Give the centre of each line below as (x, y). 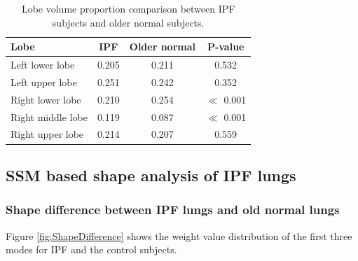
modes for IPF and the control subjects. (91, 249)
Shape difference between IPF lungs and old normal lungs (173, 210)
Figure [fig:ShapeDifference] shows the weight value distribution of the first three (179, 235)
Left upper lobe (44, 82)
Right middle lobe (49, 117)
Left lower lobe (43, 65)
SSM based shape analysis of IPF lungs (151, 175)
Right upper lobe (47, 134)
